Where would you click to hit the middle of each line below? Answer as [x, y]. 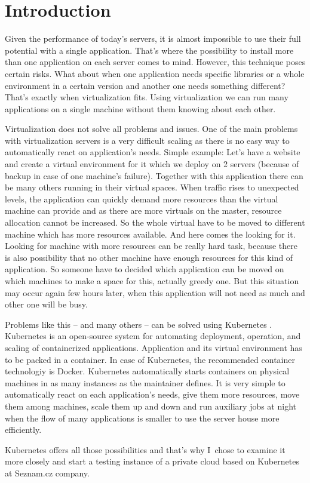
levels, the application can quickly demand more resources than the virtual [142, 199]
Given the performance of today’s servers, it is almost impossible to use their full [153, 39]
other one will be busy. [46, 304]
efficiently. [23, 430]
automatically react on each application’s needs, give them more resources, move [152, 394]
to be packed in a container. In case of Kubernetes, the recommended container [150, 359]
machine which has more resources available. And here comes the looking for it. [150, 234]
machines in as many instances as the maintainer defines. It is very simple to [145, 382]
